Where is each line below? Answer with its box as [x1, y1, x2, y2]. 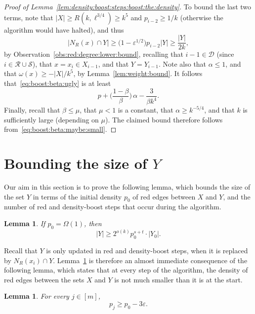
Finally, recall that [4, 105, 60, 115]
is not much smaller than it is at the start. [114, 274, 243, 284]
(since [216, 49, 234, 59]
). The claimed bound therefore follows [105, 114, 223, 124]
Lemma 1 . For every [4, 291, 69, 301]
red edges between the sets [4, 274, 85, 284]
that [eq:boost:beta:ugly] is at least [4, 78, 111, 88]
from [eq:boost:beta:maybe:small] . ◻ [4, 124, 117, 134]
